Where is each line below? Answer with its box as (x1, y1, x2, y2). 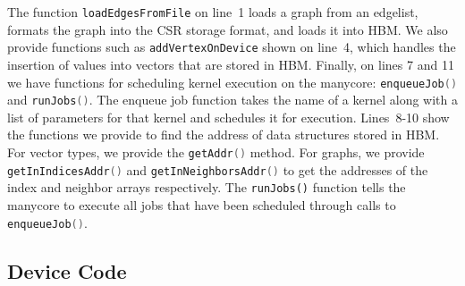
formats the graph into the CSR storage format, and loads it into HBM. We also (7, 20, 448, 38)
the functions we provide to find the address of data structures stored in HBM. (7, 125, 440, 144)
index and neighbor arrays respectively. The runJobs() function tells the (7, 178, 406, 197)
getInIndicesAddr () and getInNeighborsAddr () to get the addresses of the (7, 160, 428, 179)
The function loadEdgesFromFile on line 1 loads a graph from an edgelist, (7, 3, 418, 21)
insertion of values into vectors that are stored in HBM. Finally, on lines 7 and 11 (7, 55, 454, 73)
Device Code (7, 257, 127, 284)
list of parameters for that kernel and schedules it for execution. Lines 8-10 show (7, 107, 450, 126)
